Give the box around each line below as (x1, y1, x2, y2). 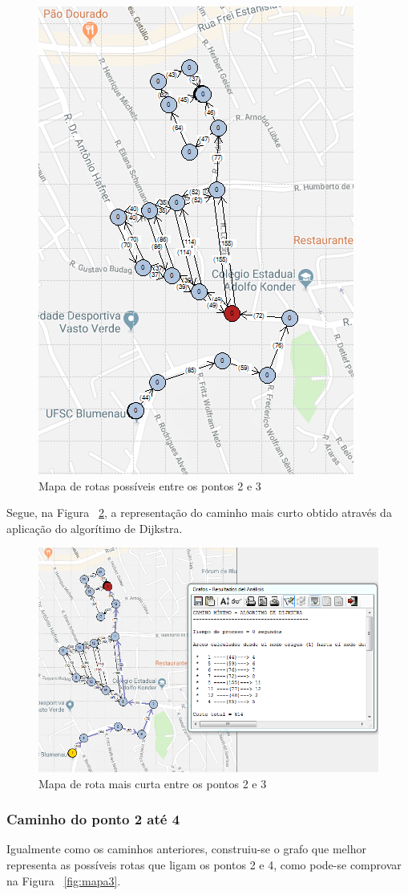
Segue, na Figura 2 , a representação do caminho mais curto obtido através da (6, 504, 392, 521)
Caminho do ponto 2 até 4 (6, 809, 180, 829)
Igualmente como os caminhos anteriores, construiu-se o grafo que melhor (6, 840, 366, 857)
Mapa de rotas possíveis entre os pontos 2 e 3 (38, 477, 261, 494)
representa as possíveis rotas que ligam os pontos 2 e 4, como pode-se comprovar (6, 856, 402, 873)
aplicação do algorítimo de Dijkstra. (6, 519, 183, 536)
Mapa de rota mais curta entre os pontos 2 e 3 (38, 775, 267, 791)
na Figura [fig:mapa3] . (6, 872, 121, 889)
